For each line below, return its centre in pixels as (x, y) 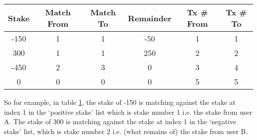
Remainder (150, 18)
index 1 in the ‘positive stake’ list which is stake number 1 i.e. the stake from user (128, 112)
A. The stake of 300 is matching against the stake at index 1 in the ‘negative (120, 121)
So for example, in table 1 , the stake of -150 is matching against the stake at (120, 102)
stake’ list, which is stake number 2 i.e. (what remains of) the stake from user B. (126, 131)
